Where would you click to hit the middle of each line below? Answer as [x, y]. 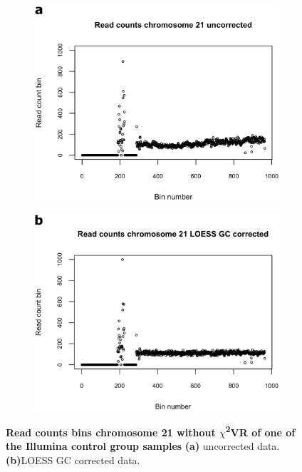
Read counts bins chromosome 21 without [111, 432]
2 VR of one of [260, 431]
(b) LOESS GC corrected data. [73, 460]
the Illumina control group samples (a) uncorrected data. [143, 446]
